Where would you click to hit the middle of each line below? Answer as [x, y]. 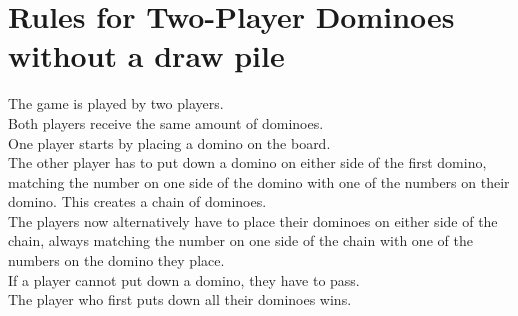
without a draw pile [146, 55]
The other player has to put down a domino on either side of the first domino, [247, 162]
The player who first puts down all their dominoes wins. [180, 299]
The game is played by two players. [116, 103]
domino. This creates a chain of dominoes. [137, 201]
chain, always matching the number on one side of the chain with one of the [240, 240]
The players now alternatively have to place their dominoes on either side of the [253, 220]
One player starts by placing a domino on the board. [169, 142]
